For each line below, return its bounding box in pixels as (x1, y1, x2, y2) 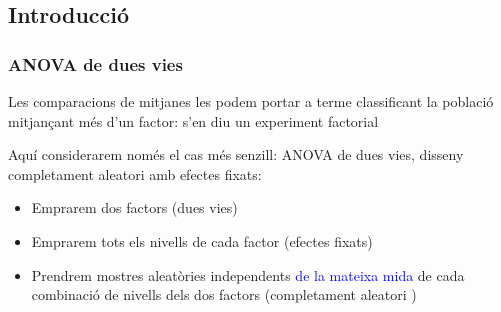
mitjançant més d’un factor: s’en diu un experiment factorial (8, 110, 379, 131)
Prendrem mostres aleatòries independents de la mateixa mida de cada (31, 264, 465, 285)
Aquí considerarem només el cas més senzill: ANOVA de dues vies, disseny (8, 144, 464, 165)
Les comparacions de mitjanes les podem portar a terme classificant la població (8, 91, 494, 111)
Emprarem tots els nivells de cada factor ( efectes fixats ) (31, 230, 373, 251)
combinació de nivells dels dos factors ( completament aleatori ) (31, 284, 417, 305)
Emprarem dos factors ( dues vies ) (31, 197, 238, 218)
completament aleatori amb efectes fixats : (8, 163, 262, 184)
